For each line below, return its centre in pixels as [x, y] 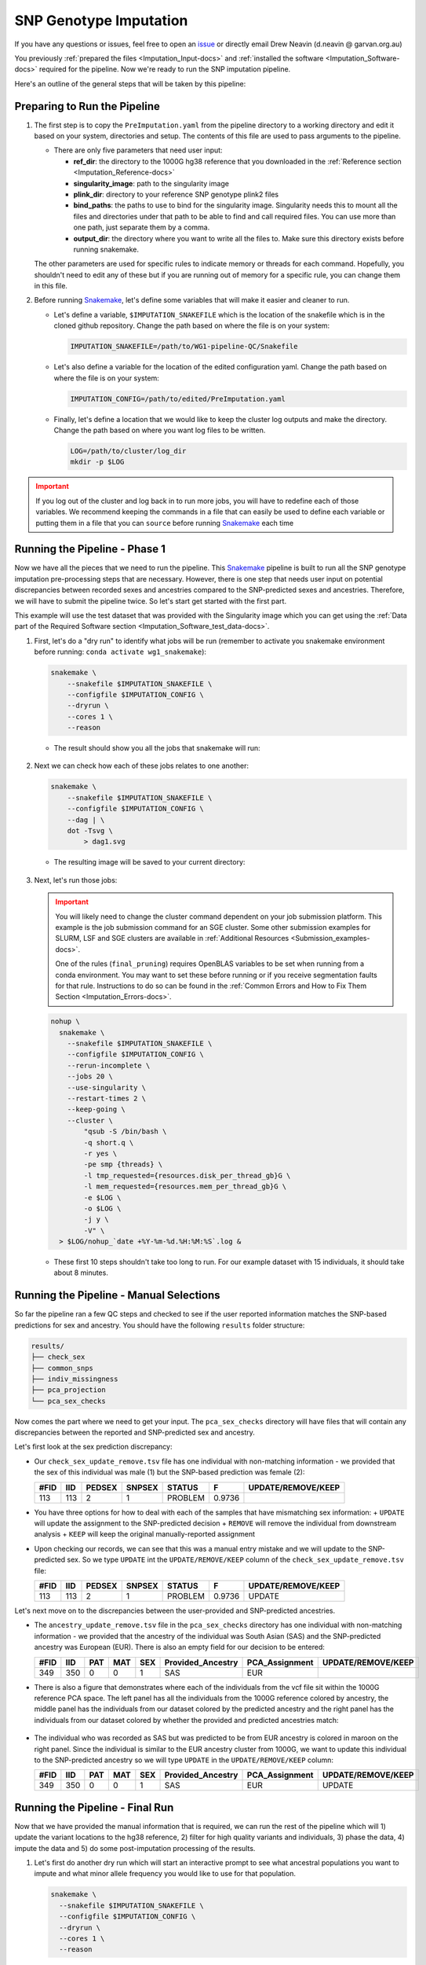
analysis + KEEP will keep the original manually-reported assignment [144, 1534]
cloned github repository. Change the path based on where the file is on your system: [192, 325]
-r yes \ [100, 1153]
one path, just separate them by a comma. [142, 227]
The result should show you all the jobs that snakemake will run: [157, 748]
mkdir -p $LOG [97, 462]
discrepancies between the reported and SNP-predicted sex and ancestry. [135, 1432]
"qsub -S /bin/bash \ [125, 1131]
